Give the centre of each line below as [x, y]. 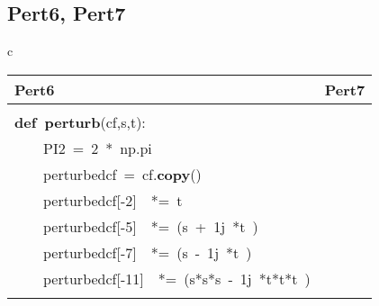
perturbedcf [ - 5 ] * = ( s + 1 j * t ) [151, 226]
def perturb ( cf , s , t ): [80, 121]
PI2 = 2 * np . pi [98, 148]
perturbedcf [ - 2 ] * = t [113, 200]
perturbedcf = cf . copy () [122, 174]
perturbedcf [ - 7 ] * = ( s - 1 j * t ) [148, 252]
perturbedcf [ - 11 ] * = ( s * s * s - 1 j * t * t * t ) [177, 278]
